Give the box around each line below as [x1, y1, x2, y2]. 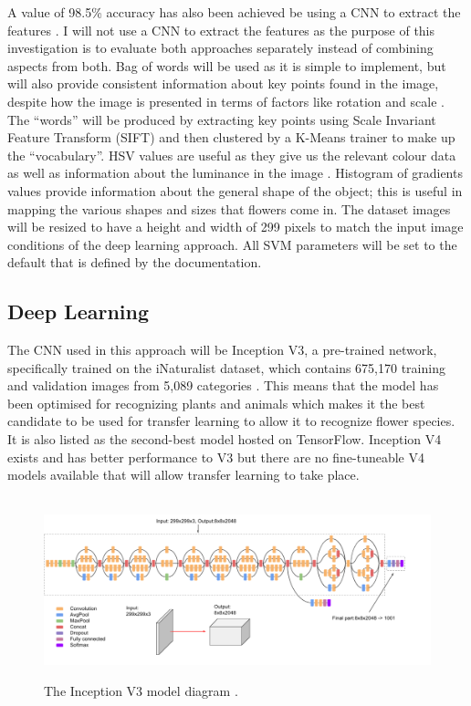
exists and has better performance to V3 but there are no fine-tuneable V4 [7, 447, 424, 466]
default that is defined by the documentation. [7, 253, 262, 272]
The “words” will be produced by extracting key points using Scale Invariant [7, 109, 436, 129]
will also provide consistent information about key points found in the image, [7, 74, 439, 93]
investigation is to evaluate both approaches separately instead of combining [7, 38, 434, 57]
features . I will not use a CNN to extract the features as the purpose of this [7, 20, 435, 39]
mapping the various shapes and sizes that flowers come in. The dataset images [7, 199, 451, 218]
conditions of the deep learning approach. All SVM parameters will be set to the [7, 234, 457, 254]
